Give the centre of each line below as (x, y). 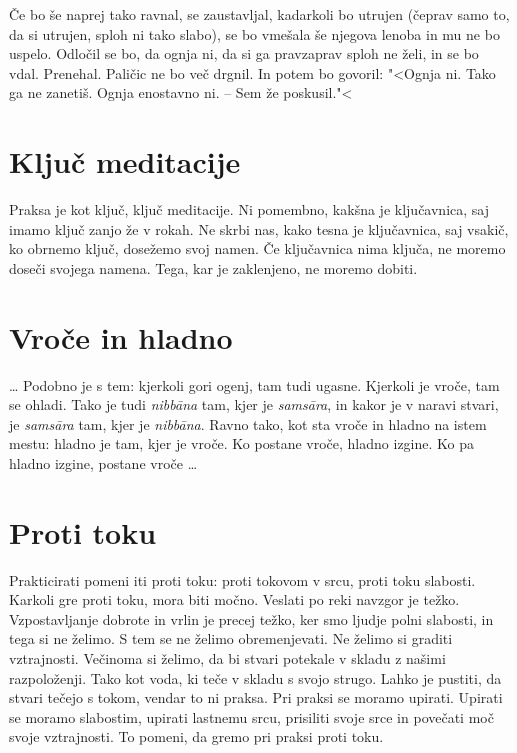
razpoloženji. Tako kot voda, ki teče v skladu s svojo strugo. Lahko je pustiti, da (255, 677)
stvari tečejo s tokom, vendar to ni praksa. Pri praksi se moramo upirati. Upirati (256, 697)
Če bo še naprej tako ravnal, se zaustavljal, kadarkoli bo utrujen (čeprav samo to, (259, 14)
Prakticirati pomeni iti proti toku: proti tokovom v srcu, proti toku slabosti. (242, 579)
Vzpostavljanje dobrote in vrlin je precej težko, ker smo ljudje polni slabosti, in (251, 618)
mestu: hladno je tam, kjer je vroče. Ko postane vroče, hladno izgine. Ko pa (241, 443)
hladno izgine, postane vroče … (103, 462)
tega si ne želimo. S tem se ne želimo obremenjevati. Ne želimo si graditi (231, 638)
